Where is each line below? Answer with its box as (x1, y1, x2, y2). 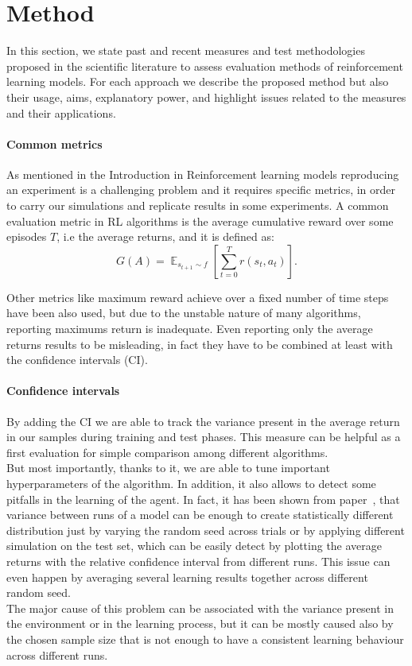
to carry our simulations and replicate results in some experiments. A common (6, 197, 389, 214)
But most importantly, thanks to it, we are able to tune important (6, 459, 330, 476)
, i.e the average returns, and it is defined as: (56, 228, 274, 245)
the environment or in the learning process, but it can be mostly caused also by (6, 615, 394, 632)
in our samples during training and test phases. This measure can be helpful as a (6, 428, 401, 445)
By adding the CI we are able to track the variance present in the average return (6, 412, 400, 429)
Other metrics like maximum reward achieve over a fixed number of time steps (6, 288, 389, 305)
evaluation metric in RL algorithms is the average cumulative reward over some (6, 212, 394, 229)
